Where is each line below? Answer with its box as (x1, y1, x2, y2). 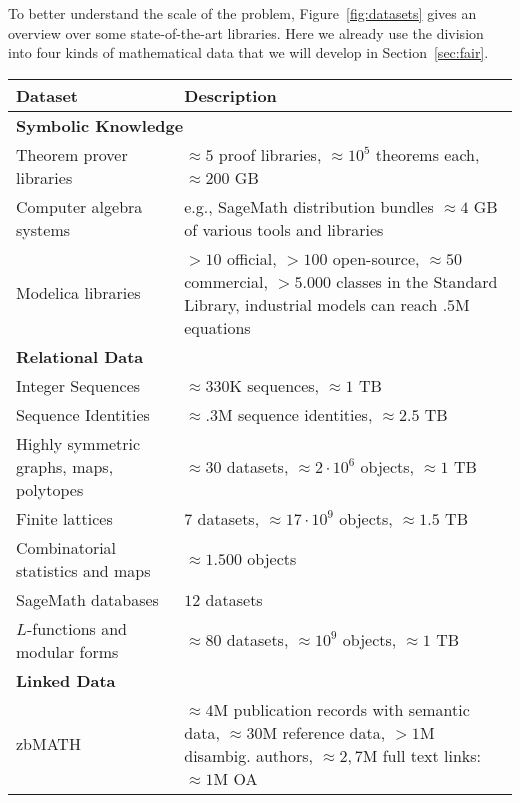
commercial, (184, 269, 268, 293)
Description (184, 83, 277, 107)
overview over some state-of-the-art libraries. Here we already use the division (8, 22, 484, 43)
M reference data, (262, 720, 386, 744)
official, (226, 246, 277, 270)
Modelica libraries (16, 281, 141, 305)
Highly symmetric (16, 431, 141, 455)
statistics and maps (16, 558, 151, 582)
